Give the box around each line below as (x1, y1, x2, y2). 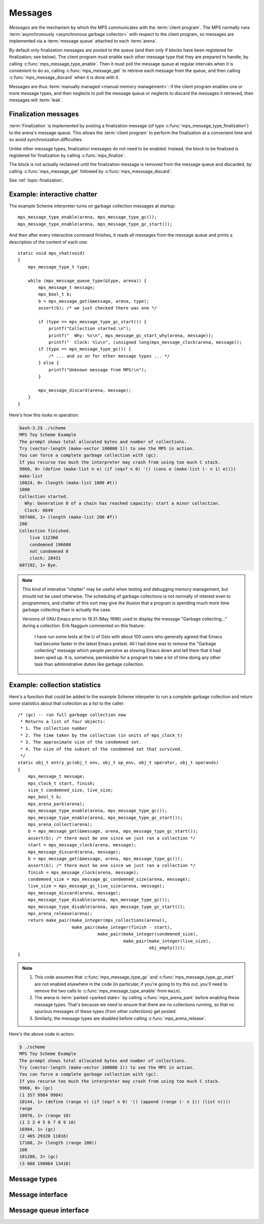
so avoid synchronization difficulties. (9, 137, 83, 143)
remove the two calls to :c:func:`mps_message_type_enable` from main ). (34, 987, 181, 994)
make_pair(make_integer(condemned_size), (97, 931, 198, 937)
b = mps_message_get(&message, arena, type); (38, 298, 149, 304)
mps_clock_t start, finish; (27, 780, 95, 786)
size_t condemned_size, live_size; (27, 788, 113, 793)
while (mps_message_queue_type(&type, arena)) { (27, 278, 147, 284)
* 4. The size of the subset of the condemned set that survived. (20, 746, 183, 752)
